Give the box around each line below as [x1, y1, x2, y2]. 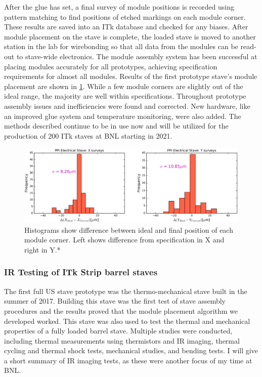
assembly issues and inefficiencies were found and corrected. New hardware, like [4, 100, 250, 111]
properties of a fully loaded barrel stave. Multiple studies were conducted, [4, 325, 233, 336]
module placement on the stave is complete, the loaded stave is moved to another [4, 31, 256, 41]
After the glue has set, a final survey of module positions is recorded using [4, 2, 234, 12]
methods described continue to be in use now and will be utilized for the [4, 120, 229, 131]
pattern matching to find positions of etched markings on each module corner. [4, 11, 246, 22]
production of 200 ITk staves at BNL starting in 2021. [4, 130, 172, 141]
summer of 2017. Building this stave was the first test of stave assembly [4, 296, 226, 306]
